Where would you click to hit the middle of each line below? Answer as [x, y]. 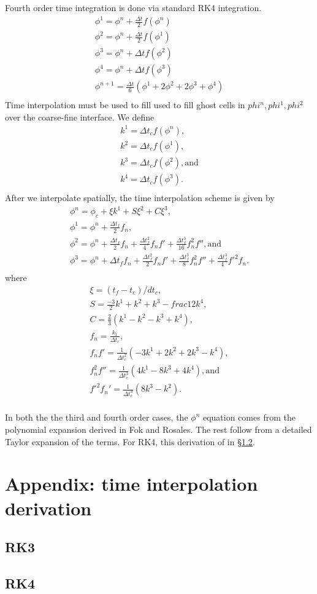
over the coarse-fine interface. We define [80, 117]
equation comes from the [249, 417]
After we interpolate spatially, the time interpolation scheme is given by [140, 198]
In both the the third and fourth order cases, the [97, 417]
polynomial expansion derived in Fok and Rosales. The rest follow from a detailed [158, 429]
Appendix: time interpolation [132, 484]
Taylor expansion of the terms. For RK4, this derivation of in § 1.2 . [130, 441]
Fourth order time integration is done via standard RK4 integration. [133, 7]
